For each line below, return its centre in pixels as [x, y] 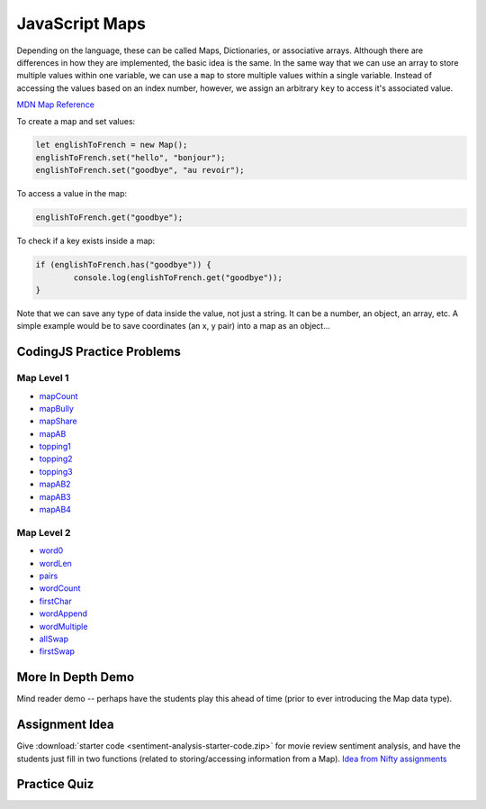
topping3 [56, 471]
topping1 [55, 447]
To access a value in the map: [72, 194]
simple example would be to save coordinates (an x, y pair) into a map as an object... [173, 326]
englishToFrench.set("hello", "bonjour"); [130, 157]
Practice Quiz [55, 784]
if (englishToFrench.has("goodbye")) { [123, 265]
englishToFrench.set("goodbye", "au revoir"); [140, 170]
